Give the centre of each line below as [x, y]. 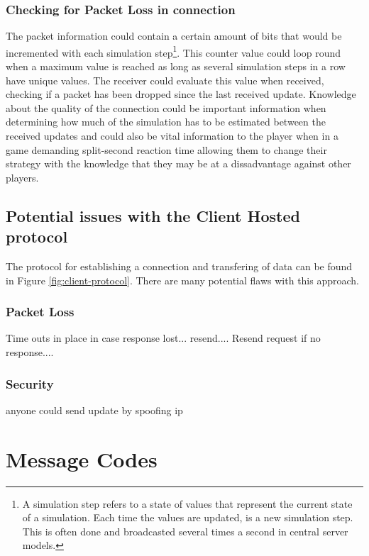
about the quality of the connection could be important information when [166, 107]
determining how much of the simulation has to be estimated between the [166, 122]
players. [22, 177]
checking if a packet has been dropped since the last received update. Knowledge [181, 94]
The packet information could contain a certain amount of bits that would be [174, 36]
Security [30, 383]
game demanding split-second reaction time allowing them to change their [166, 149]
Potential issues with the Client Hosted [153, 215]
